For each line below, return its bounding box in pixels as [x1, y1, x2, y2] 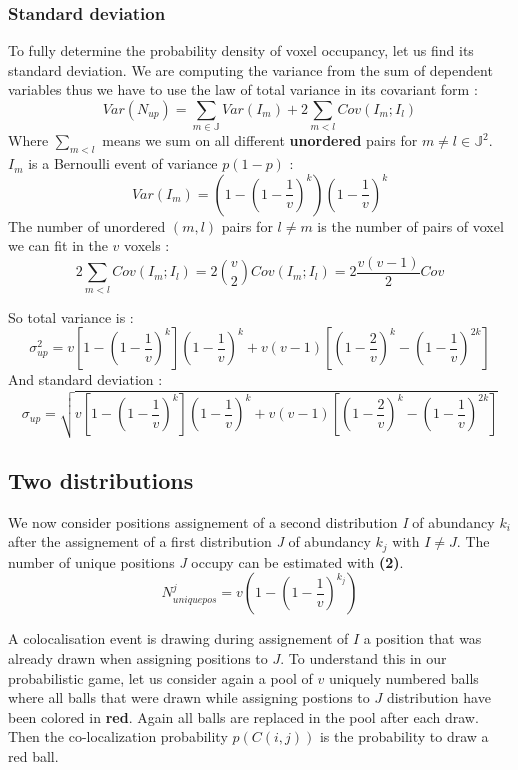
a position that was [363, 628, 482, 649]
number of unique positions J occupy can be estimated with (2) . [8, 551, 404, 572]
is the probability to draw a [319, 726, 489, 747]
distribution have [386, 687, 491, 708]
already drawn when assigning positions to [8, 648, 268, 668]
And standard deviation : [8, 369, 163, 390]
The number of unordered [8, 215, 166, 236]
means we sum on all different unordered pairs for [102, 130, 418, 151]
